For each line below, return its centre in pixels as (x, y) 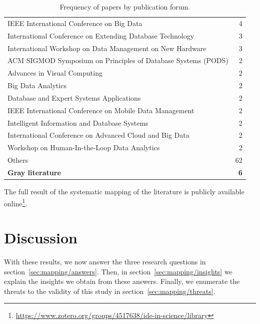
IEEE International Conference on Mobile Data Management (101, 110)
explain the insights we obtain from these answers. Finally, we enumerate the (122, 281)
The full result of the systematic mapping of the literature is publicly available (124, 192)
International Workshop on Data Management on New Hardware (107, 48)
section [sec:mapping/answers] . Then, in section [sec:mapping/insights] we (118, 271)
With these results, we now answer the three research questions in (105, 262)
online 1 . (16, 202)
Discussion (41, 238)
